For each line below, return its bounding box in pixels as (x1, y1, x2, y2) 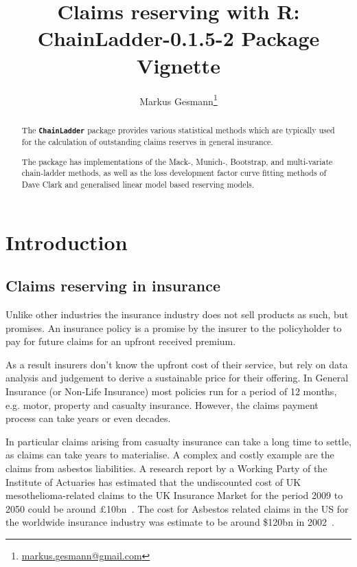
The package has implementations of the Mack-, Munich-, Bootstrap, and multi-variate (21, 155, 333, 167)
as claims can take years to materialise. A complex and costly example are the (5, 447, 334, 462)
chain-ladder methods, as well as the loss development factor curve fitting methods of (21, 167, 327, 179)
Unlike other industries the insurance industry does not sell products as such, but (5, 307, 349, 322)
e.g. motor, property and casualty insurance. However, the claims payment (5, 397, 319, 412)
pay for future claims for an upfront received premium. (5, 334, 236, 348)
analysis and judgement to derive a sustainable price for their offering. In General (5, 370, 349, 385)
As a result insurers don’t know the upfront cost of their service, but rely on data (5, 357, 348, 371)
